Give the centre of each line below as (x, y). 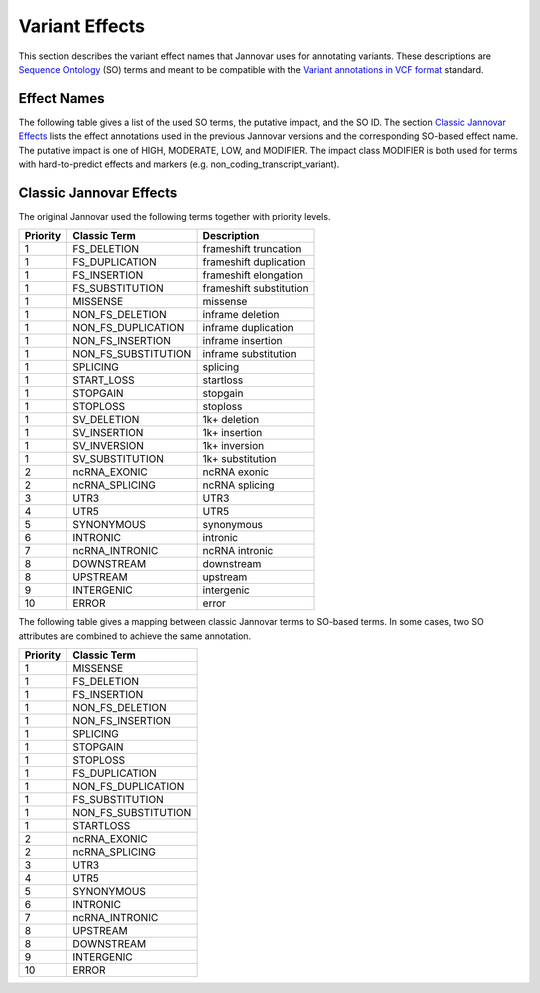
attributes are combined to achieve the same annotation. (135, 636)
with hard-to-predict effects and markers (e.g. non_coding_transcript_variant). (179, 164)
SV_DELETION (106, 420)
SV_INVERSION (108, 446)
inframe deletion (241, 315)
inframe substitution (249, 354)
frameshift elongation (253, 275)
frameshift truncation (252, 249)
